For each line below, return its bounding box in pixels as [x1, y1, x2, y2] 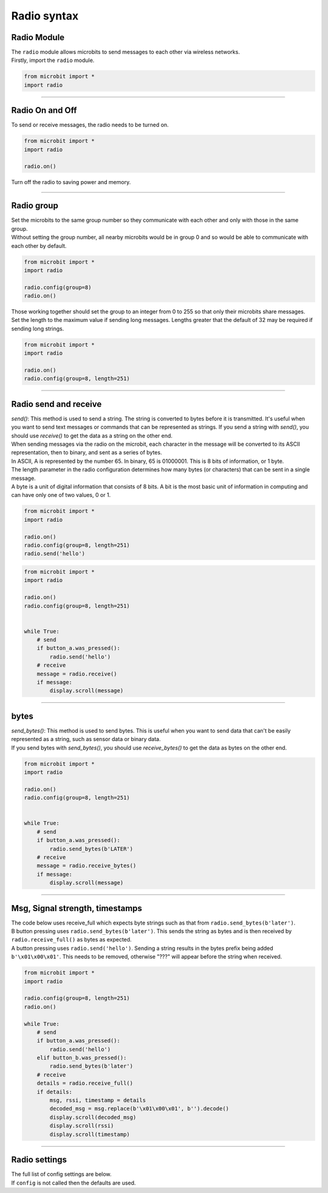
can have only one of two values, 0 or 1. [11, 491, 111, 499]
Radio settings [11, 1155, 67, 1165]
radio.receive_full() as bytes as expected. [11, 936, 132, 943]
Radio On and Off [11, 105, 77, 115]
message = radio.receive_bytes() [36, 863, 137, 869]
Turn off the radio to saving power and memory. [11, 179, 131, 186]
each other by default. [11, 242, 67, 249]
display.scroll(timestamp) [49, 1130, 130, 1138]
